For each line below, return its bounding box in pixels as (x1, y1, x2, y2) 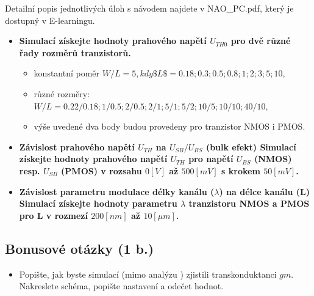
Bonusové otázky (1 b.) (5, 239, 154, 257)
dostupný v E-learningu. (5, 13, 95, 26)
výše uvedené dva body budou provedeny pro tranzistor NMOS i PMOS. (34, 120, 305, 133)
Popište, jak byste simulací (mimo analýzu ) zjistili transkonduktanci (19, 267, 277, 280)
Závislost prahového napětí (19, 140, 135, 153)
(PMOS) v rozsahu (61, 164, 142, 177)
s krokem (221, 164, 260, 177)
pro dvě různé (230, 34, 291, 47)
